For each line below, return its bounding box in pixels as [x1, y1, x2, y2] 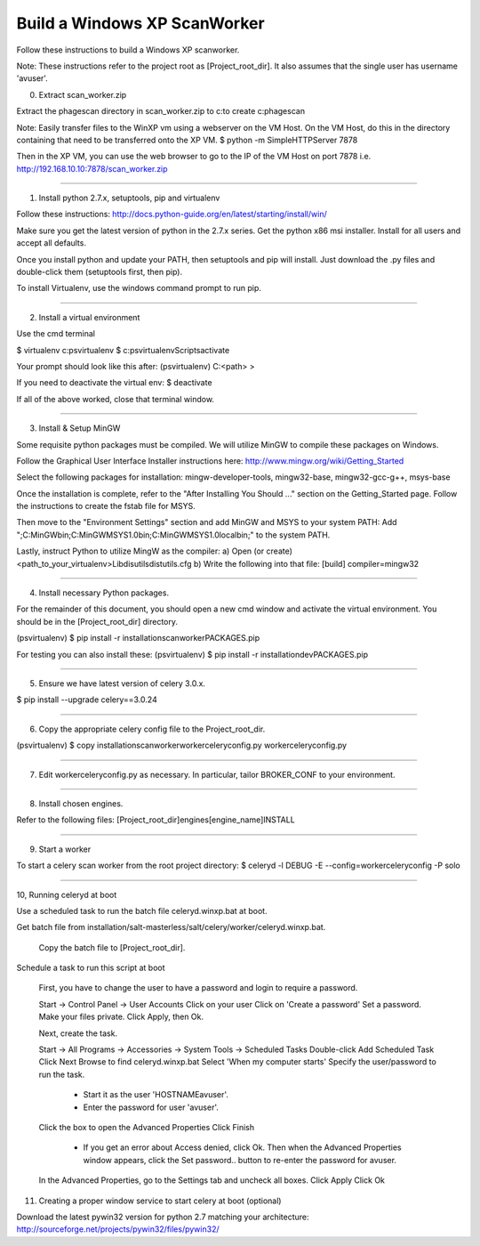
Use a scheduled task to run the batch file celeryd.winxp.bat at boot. [16, 905, 268, 916]
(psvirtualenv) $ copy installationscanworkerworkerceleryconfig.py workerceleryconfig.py [16, 740, 347, 751]
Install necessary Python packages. [38, 587, 169, 598]
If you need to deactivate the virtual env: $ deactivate [16, 377, 212, 388]
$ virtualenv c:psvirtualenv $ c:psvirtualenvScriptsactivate [16, 344, 230, 355]
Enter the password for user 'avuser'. [83, 1102, 220, 1112]
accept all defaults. [16, 238, 86, 248]
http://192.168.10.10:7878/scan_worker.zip [16, 163, 168, 174]
